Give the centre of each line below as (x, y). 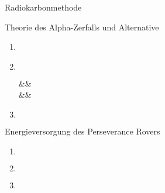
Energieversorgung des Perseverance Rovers (82, 131)
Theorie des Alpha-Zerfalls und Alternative (82, 27)
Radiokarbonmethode (43, 7)
